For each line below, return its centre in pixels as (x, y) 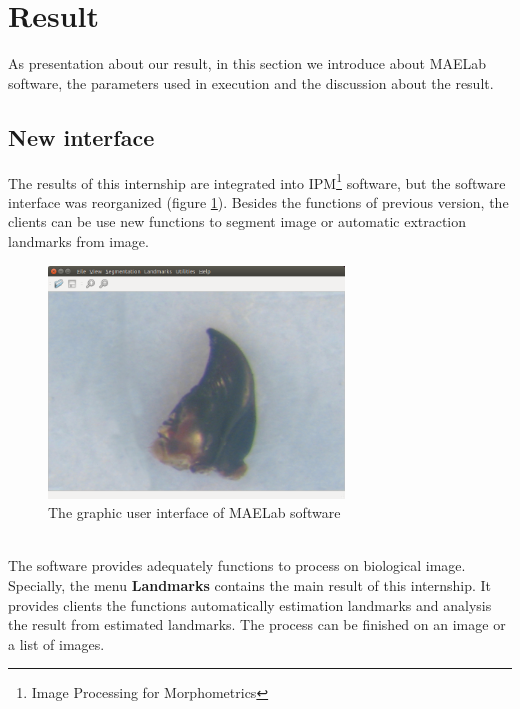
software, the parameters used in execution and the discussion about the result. (251, 82)
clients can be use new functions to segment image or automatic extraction (237, 221)
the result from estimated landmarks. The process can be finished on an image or (257, 624)
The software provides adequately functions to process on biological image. (237, 565)
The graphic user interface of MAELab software (194, 512)
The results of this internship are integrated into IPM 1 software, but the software (257, 181)
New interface (81, 136)
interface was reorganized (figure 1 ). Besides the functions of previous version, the (258, 201)
